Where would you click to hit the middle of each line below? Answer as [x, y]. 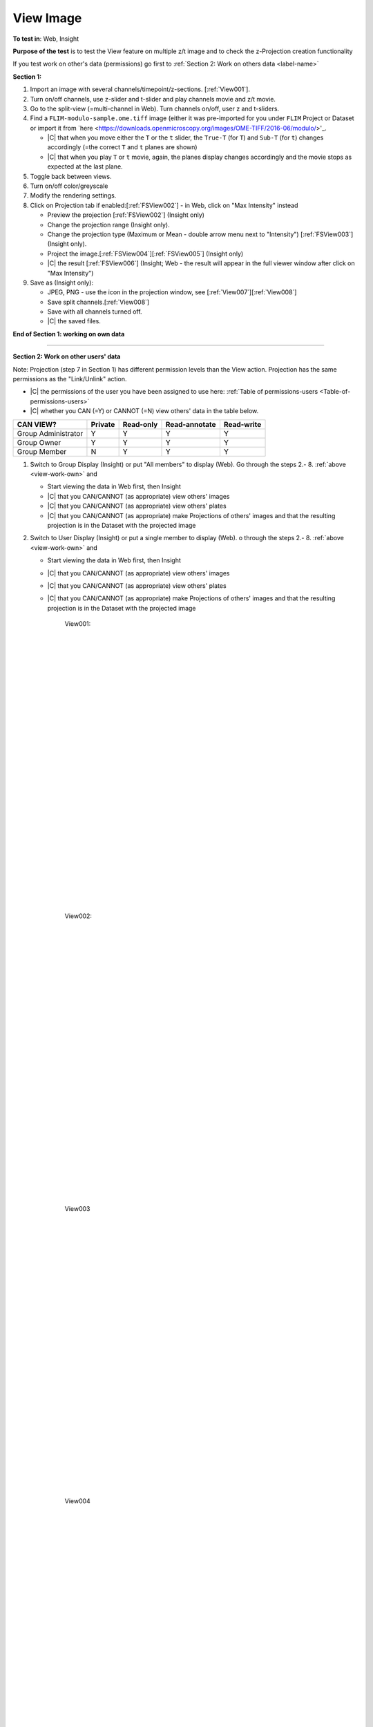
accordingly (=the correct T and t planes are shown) [122, 147]
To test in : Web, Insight [46, 39]
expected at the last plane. [85, 166]
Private [103, 424]
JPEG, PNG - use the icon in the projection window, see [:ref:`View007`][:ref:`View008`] [172, 292]
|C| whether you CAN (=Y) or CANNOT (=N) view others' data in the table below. [144, 411]
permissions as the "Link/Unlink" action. [70, 379]
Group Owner [39, 442]
